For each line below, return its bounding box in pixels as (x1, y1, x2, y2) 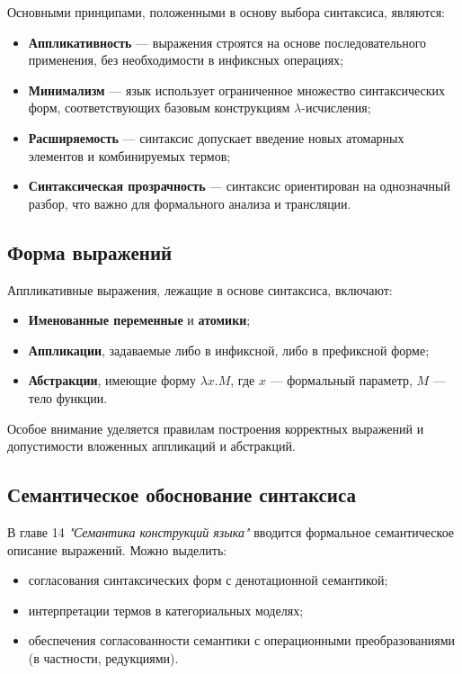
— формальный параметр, (270, 371, 413, 390)
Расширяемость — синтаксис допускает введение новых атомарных (28, 128, 404, 147)
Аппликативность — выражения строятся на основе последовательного (28, 32, 427, 51)
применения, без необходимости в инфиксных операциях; (28, 50, 344, 69)
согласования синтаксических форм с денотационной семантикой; (28, 571, 388, 589)
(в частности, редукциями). (28, 648, 179, 667)
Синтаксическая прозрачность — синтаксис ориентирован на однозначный (28, 176, 450, 195)
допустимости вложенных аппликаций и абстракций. (7, 436, 296, 455)
